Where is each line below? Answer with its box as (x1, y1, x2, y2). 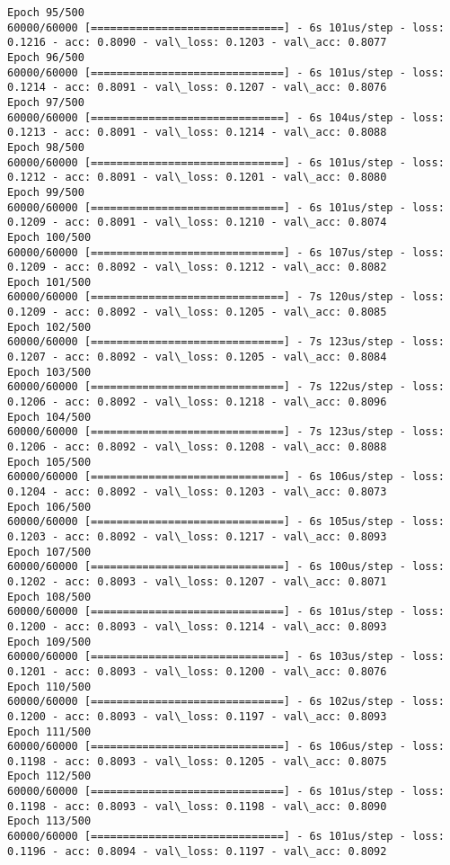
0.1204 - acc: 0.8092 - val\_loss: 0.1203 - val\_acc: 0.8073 (7, 486, 387, 498)
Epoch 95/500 (7, 6, 84, 19)
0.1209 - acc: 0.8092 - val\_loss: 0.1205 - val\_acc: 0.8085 (7, 306, 387, 319)
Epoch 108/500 (7, 590, 92, 603)
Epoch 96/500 (7, 50, 84, 64)
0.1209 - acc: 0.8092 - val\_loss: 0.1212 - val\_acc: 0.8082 (7, 261, 387, 274)
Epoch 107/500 (7, 545, 92, 558)
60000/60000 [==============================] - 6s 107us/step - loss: (7, 245, 445, 259)
